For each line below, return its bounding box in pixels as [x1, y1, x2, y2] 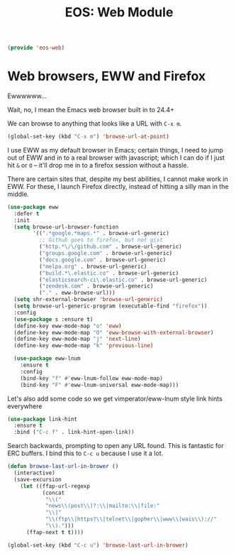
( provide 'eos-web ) [7, 44, 65, 52]
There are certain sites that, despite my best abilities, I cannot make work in [7, 175, 228, 183]
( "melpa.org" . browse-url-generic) [38, 263, 147, 270]
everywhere [7, 402, 43, 410]
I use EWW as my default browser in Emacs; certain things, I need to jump [7, 146, 223, 154]
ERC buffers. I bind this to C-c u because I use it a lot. [7, 449, 164, 458]
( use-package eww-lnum [13, 355, 81, 362]
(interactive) [13, 469, 55, 476]
